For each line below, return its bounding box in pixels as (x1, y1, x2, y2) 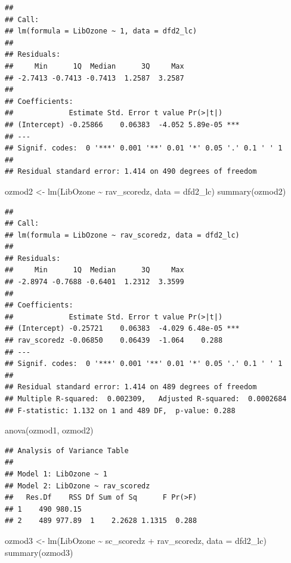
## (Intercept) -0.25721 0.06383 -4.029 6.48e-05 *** (5, 324, 240, 333)
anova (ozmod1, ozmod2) (5, 424, 94, 436)
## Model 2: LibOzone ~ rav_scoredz (5, 481, 150, 490)
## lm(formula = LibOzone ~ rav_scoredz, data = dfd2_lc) (5, 230, 240, 239)
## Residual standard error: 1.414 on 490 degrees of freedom (5, 167, 257, 176)
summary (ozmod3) (5, 546, 73, 558)
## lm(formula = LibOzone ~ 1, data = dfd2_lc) (5, 27, 197, 36)
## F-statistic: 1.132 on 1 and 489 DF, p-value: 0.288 (5, 406, 236, 415)
